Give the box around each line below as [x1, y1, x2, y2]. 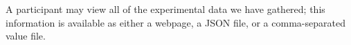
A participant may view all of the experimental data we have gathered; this [6, 2, 325, 16]
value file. [6, 29, 46, 43]
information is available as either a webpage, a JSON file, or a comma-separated [6, 15, 345, 29]
